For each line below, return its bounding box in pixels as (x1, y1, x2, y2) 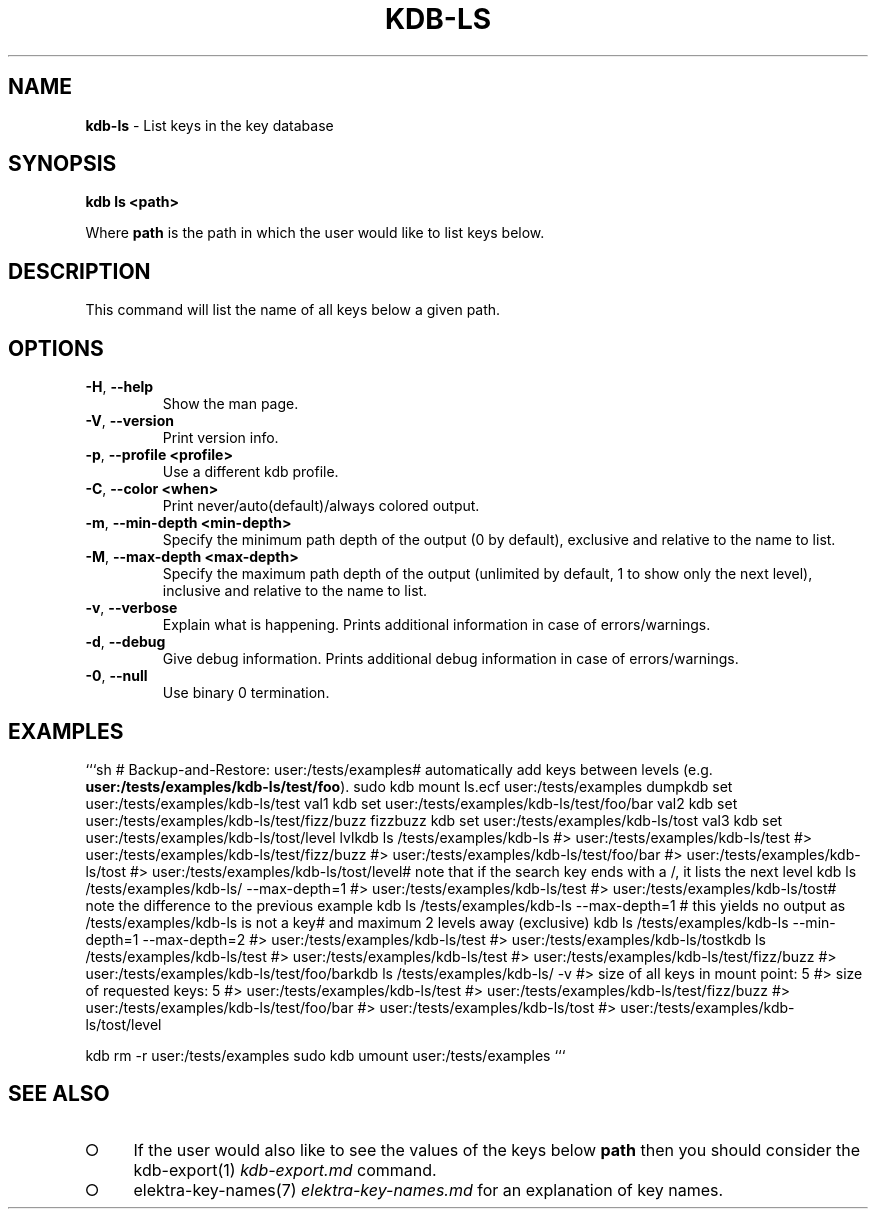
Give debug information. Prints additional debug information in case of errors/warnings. (162, 650, 739, 668)
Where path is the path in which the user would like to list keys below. (85, 224, 545, 242)
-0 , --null (85, 667, 148, 685)
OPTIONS (8, 335, 104, 361)
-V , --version (85, 412, 174, 430)
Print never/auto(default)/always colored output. (162, 497, 480, 515)
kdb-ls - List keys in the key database (85, 116, 334, 134)
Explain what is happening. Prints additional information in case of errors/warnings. (162, 616, 711, 634)
